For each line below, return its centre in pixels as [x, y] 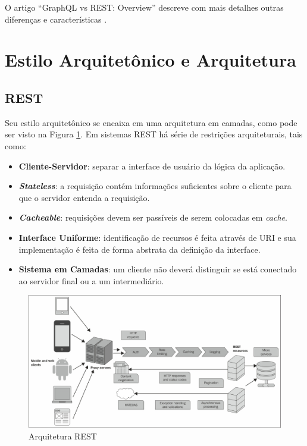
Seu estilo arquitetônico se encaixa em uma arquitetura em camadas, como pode [151, 122]
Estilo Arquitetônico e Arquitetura [151, 60]
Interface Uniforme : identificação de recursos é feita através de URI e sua [157, 237]
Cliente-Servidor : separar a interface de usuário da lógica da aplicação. [152, 166]
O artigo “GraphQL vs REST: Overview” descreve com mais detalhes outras [144, 7]
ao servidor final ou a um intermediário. [91, 280]
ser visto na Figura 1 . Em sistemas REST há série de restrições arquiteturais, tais [154, 134]
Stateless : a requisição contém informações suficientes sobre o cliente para [155, 186]
